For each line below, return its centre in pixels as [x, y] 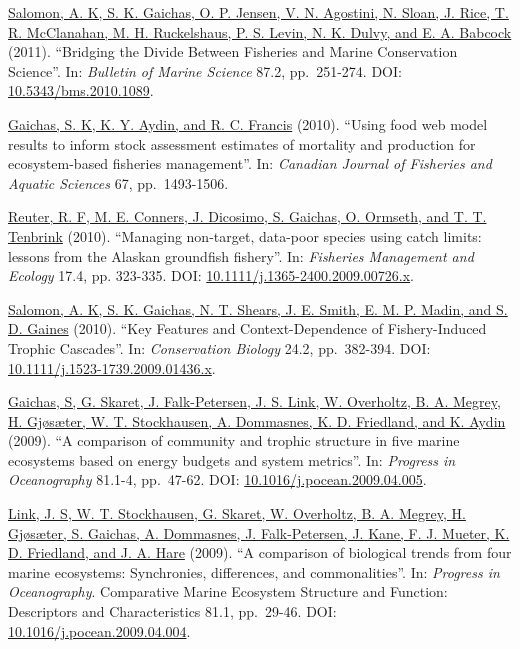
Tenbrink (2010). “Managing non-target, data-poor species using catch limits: [245, 235]
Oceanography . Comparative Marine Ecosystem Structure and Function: [228, 591]
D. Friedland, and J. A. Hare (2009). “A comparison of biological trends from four [260, 552]
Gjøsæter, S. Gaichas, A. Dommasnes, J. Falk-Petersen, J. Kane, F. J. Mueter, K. [259, 532]
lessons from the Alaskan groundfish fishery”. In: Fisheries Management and [241, 255]
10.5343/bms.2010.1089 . [81, 90]
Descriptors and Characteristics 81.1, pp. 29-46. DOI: [172, 611]
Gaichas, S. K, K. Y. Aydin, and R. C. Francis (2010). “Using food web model [248, 123]
